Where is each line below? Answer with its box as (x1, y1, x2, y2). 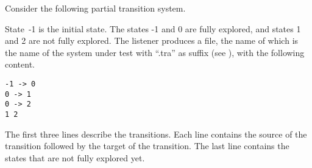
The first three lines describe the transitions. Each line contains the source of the (5, 127, 307, 140)
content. (5, 58, 35, 71)
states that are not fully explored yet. (5, 151, 145, 164)
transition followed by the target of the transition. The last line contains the (5, 139, 289, 152)
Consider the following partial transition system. (5, 2, 186, 14)
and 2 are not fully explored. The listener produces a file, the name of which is (5, 34, 299, 47)
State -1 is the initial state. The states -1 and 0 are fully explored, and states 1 (5, 22, 301, 35)
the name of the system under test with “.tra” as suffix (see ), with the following (5, 46, 305, 58)
